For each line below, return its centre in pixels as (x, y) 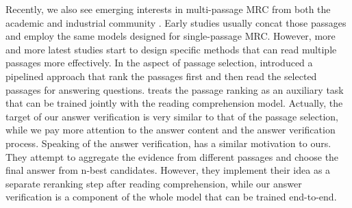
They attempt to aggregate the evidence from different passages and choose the (172, 156)
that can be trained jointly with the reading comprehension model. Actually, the (174, 103)
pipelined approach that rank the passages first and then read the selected (161, 76)
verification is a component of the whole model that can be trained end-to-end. (171, 197)
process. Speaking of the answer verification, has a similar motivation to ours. (168, 143)
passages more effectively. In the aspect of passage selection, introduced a (159, 63)
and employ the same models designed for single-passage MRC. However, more (171, 36)
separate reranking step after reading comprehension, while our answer (154, 183)
